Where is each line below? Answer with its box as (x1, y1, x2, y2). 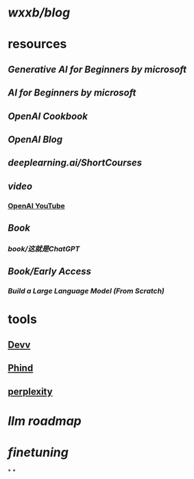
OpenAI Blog (8, 133, 63, 145)
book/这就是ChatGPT (8, 244, 80, 254)
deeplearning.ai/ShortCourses (8, 157, 143, 169)
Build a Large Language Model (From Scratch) (8, 287, 165, 296)
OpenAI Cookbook (8, 110, 88, 122)
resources (8, 36, 67, 52)
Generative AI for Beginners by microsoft (8, 63, 187, 75)
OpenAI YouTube (8, 201, 66, 210)
